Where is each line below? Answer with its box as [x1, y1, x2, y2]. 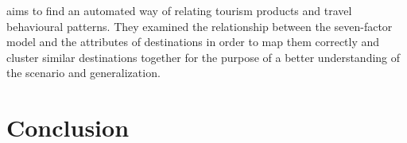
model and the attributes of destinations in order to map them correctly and [6, 33, 380, 50]
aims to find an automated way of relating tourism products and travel [6, 2, 352, 18]
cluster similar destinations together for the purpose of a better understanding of [6, 48, 401, 65]
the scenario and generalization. [6, 64, 161, 81]
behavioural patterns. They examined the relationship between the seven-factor [6, 17, 393, 34]
